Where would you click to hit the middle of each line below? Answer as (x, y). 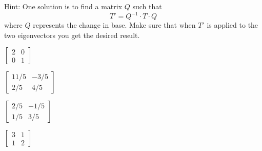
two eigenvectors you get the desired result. (72, 35)
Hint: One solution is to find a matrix (63, 6)
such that (147, 6)
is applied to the (233, 25)
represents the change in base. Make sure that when (114, 25)
